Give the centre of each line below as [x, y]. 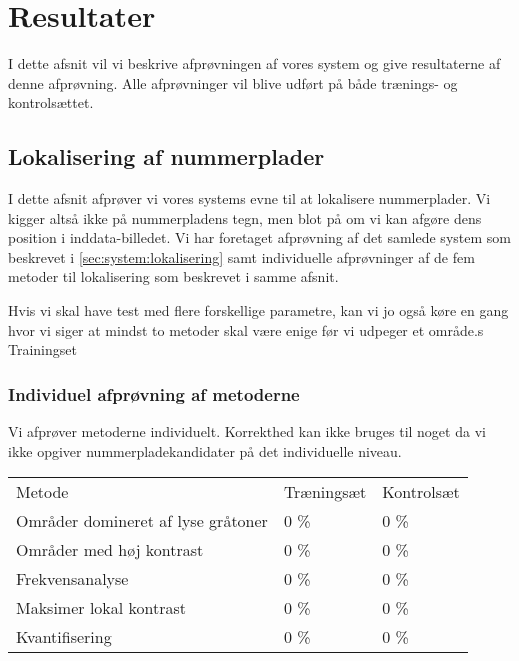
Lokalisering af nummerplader [166, 156]
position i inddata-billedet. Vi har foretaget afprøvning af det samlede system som [259, 237]
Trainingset [42, 349]
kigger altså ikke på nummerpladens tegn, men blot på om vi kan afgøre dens [245, 217]
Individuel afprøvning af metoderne [154, 393]
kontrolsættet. [51, 102]
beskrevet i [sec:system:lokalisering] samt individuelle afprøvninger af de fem [241, 256]
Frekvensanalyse [72, 579]
